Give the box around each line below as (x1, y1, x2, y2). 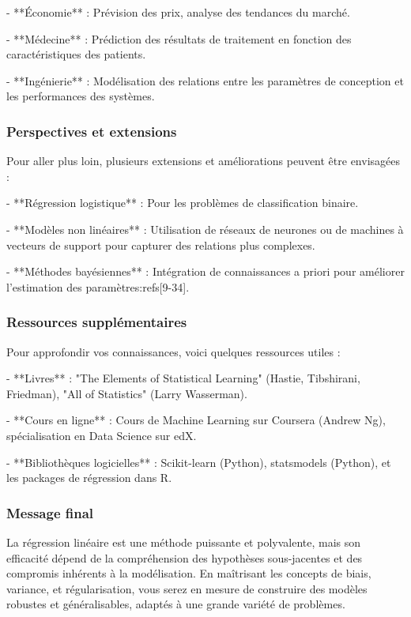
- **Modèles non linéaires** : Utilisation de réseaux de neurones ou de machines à (6, 220, 404, 237)
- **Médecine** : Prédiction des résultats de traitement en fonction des (6, 30, 352, 47)
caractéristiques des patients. (6, 46, 146, 62)
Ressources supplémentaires (6, 312, 187, 332)
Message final (6, 502, 94, 522)
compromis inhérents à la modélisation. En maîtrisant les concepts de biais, (6, 565, 371, 581)
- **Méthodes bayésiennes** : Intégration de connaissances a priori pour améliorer (6, 263, 405, 280)
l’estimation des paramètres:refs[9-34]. (6, 278, 190, 295)
